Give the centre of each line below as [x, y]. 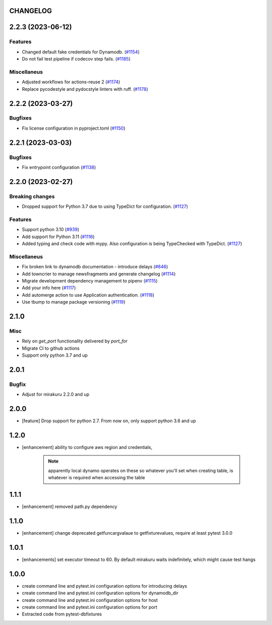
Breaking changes [32, 196]
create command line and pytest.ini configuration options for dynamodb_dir [100, 593]
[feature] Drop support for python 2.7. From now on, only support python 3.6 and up [109, 421]
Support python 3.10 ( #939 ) [51, 230]
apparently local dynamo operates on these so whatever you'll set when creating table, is [141, 470]
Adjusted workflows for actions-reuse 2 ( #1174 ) [71, 82]
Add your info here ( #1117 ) [49, 288]
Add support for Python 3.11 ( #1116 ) [58, 237]
